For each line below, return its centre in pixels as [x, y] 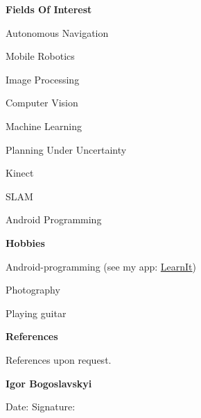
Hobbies [25, 242]
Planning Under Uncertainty [66, 149]
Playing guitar [36, 313]
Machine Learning [44, 126]
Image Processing [43, 79]
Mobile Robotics [40, 56]
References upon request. [59, 359]
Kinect [20, 173]
